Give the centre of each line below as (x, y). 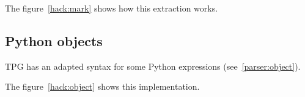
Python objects (54, 40)
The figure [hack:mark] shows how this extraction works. (112, 8)
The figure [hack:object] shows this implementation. (102, 86)
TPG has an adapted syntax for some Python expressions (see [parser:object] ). (153, 66)
